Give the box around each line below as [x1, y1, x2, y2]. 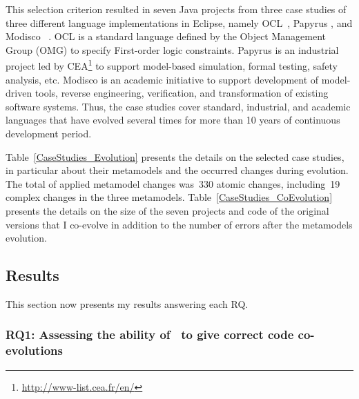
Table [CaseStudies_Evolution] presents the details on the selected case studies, [6, 149, 345, 164]
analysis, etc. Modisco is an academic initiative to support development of [6, 72, 319, 86]
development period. [6, 126, 92, 140]
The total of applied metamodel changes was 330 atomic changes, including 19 [6, 176, 340, 191]
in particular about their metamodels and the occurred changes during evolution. [6, 163, 349, 177]
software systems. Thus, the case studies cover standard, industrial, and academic [6, 99, 351, 113]
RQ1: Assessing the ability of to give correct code [6, 326, 294, 343]
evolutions [6, 342, 63, 359]
